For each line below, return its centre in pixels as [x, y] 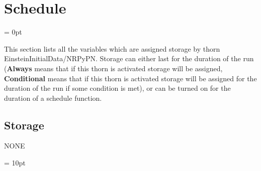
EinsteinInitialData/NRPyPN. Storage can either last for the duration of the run [129, 58]
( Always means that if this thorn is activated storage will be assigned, [113, 68]
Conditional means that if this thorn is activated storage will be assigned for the [130, 78]
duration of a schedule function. [53, 98]
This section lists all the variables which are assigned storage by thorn [112, 48]
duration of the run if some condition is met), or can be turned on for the [117, 88]
